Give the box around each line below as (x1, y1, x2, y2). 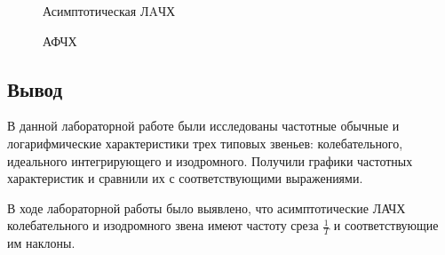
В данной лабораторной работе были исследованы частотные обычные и (7, 116, 400, 135)
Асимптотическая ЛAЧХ (43, 2, 176, 20)
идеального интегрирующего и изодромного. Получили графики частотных (7, 151, 413, 170)
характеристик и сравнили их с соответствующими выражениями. (7, 169, 363, 187)
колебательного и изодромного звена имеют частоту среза (7, 216, 319, 235)
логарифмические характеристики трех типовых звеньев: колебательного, (7, 133, 403, 152)
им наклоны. (7, 234, 75, 252)
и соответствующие (333, 216, 439, 235)
